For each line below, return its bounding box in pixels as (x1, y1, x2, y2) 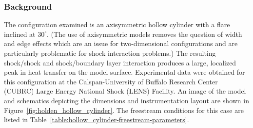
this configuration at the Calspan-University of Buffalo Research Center (4, 76, 218, 86)
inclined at (4, 29, 36, 39)
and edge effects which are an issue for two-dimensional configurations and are (4, 38, 238, 48)
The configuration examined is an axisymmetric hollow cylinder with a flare (4, 19, 230, 30)
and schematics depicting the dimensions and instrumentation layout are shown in (4, 95, 249, 105)
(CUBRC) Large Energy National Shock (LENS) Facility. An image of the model (4, 86, 246, 96)
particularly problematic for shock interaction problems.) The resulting (4, 48, 216, 58)
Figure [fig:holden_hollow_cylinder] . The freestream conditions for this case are (4, 105, 244, 115)
